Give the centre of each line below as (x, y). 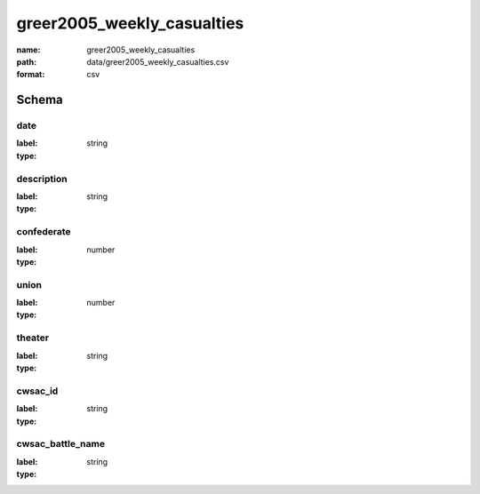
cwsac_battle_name (61, 444)
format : (31, 75)
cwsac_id (37, 391)
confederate (44, 232)
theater (32, 338)
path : (27, 61)
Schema (40, 100)
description (42, 179)
